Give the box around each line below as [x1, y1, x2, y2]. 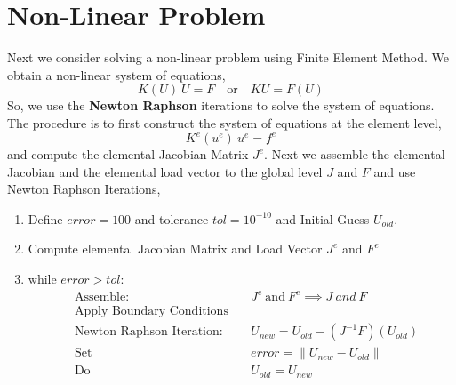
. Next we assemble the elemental [264, 145, 445, 163]
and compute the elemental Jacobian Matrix [7, 145, 249, 163]
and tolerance [134, 209, 209, 228]
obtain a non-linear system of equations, [7, 65, 226, 84]
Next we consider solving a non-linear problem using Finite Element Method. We [7, 48, 449, 67]
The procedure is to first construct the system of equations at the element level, [7, 113, 442, 132]
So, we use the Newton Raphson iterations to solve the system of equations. [7, 96, 435, 115]
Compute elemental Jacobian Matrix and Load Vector [28, 239, 323, 258]
